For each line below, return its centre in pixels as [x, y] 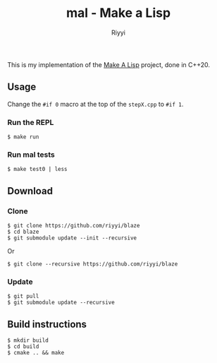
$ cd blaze [23, 232]
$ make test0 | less [38, 169]
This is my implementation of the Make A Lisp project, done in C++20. [108, 64]
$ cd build [23, 347]
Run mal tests [31, 155]
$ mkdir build [28, 340]
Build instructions [47, 324]
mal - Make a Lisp [118, 13]
